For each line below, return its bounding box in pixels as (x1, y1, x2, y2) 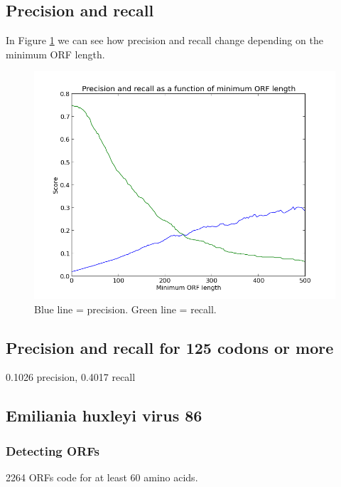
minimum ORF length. (6, 46, 105, 61)
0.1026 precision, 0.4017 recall (6, 370, 136, 384)
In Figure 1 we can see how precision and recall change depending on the (6, 33, 323, 48)
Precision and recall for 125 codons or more (6, 336, 334, 358)
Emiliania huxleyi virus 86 (6, 404, 202, 426)
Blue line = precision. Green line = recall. (34, 301, 217, 316)
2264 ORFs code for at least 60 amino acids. (6, 469, 198, 484)
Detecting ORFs (6, 441, 99, 459)
